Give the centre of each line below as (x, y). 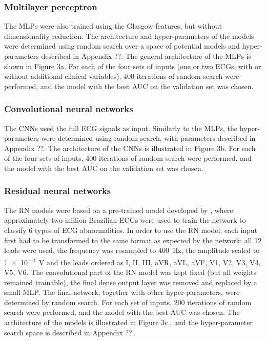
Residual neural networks (58, 191)
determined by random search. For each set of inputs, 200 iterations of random (128, 302)
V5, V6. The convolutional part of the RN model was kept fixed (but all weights (130, 272)
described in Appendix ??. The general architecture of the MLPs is (146, 56)
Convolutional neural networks (69, 109)
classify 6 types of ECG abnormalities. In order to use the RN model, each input (131, 230)
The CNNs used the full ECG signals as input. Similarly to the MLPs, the (121, 128)
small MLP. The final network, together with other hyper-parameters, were (122, 292)
